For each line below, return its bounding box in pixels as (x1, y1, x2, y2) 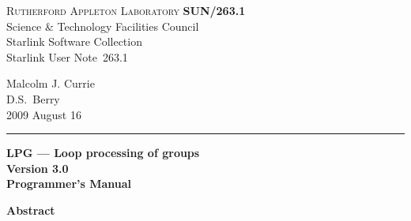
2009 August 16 (6, 106, 81, 122)
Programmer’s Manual (6, 175, 132, 192)
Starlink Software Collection (6, 33, 142, 50)
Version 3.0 (6, 159, 69, 176)
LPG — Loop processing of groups (6, 144, 200, 161)
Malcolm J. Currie (6, 75, 95, 92)
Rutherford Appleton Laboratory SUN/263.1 (6, 2, 246, 18)
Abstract (6, 201, 55, 218)
